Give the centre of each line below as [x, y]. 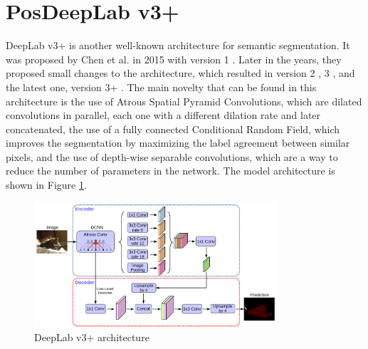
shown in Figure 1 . [46, 185]
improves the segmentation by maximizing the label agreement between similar [178, 143]
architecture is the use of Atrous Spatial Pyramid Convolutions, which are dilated [184, 101]
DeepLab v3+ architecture [92, 337]
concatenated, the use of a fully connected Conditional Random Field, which [173, 129]
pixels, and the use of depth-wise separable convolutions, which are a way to [172, 156]
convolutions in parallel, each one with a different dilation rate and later [163, 115]
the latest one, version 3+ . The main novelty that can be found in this [161, 87]
